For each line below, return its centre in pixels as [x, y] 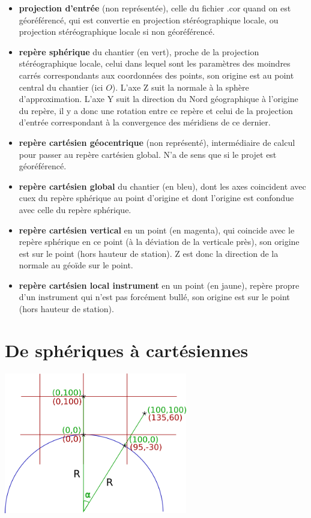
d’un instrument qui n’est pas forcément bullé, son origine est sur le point [154, 297]
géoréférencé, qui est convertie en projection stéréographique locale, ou [149, 20]
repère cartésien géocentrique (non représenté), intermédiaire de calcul [157, 142]
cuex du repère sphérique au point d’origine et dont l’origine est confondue [156, 198]
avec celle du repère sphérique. [75, 209]
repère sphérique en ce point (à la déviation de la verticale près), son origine [159, 242]
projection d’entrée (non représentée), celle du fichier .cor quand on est [155, 8]
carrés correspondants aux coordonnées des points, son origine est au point [156, 75]
